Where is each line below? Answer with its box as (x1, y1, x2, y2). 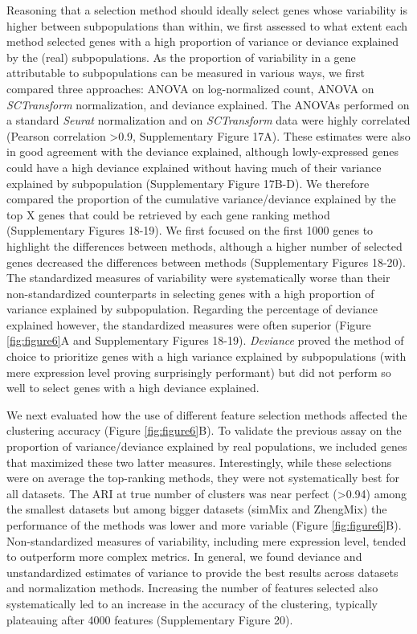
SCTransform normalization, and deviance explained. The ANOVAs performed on (6, 96, 410, 112)
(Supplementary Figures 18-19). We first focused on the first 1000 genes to (6, 222, 374, 239)
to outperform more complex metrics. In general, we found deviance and (6, 548, 362, 565)
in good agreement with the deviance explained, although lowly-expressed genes (6, 143, 399, 160)
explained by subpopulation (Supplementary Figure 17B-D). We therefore (6, 174, 370, 191)
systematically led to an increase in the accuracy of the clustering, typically (6, 595, 378, 612)
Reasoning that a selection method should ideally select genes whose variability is (6, 2, 407, 18)
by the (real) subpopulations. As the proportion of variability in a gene (6, 48, 356, 65)
